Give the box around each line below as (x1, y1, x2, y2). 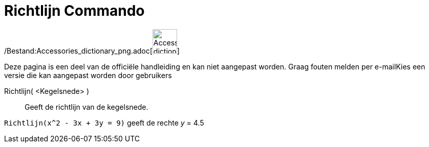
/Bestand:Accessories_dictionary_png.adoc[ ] (4, 46, 180, 55)
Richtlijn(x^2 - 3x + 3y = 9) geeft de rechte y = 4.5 (4, 118, 204, 127)
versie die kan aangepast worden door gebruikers (4, 70, 172, 80)
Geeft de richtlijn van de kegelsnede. (25, 102, 148, 111)
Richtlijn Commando (4, 2, 145, 19)
